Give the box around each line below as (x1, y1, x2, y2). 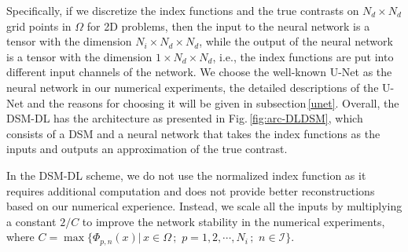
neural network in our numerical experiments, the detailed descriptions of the (6, 79, 379, 95)
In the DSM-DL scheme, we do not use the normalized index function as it (6, 166, 366, 183)
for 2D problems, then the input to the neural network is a (86, 17, 370, 34)
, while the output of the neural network (199, 33, 393, 49)
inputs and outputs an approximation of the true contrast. (6, 141, 288, 157)
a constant (6, 213, 57, 229)
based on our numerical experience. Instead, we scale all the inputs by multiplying (6, 198, 402, 214)
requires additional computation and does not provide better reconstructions (6, 182, 375, 199)
